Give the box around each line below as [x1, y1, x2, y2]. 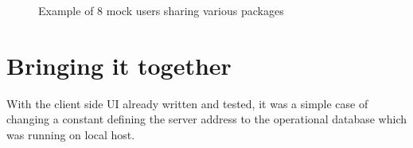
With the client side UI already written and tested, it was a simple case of [6, 95, 368, 111]
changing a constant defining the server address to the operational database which [6, 111, 407, 127]
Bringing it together [6, 49, 232, 81]
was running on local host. [6, 126, 135, 142]
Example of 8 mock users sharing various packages [38, 2, 284, 18]
